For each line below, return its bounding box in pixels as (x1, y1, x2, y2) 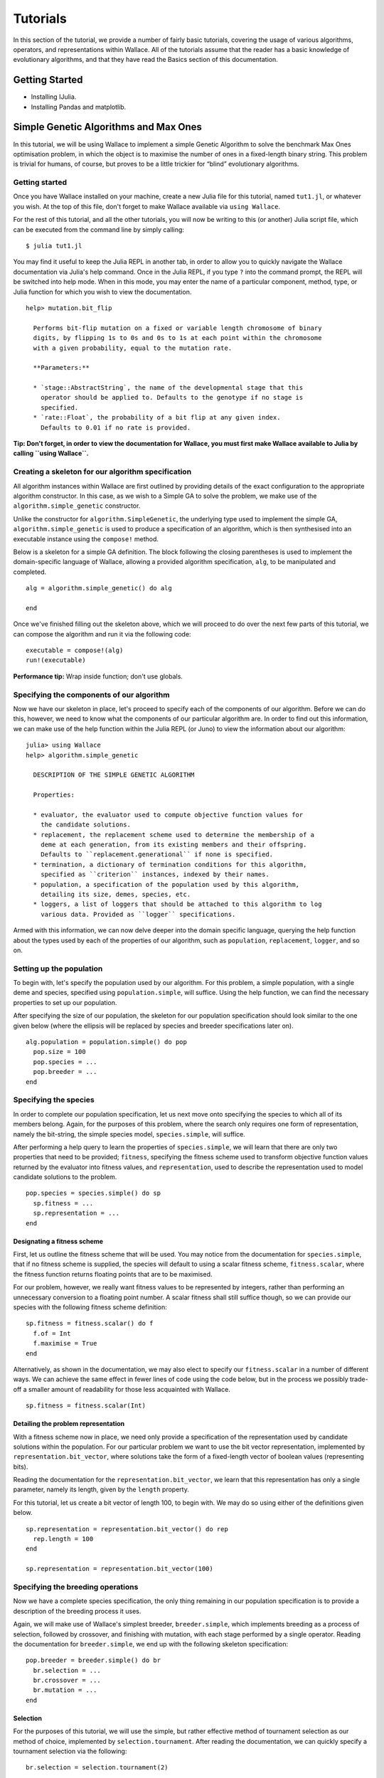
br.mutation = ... (33, 1686, 97, 1694)
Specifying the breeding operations (13, 1582, 139, 1592)
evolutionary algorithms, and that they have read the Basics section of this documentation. (13, 55, 279, 64)
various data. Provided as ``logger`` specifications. (40, 910, 236, 918)
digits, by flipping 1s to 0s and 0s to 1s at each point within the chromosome (33, 334, 322, 342)
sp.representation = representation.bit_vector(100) (26, 1565, 213, 1573)
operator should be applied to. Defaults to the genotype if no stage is (40, 393, 304, 402)
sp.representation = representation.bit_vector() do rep (26, 1525, 229, 1533)
